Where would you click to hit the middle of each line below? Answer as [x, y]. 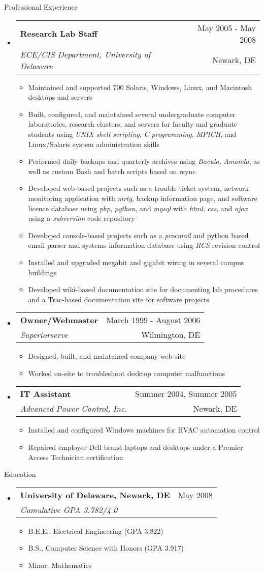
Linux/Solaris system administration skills [94, 144]
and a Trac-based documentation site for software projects [119, 299]
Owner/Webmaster [59, 320]
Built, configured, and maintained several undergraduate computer [132, 114]
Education [20, 474]
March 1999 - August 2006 [153, 320]
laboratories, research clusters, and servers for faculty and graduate [133, 124]
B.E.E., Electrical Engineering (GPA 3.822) [96, 531]
